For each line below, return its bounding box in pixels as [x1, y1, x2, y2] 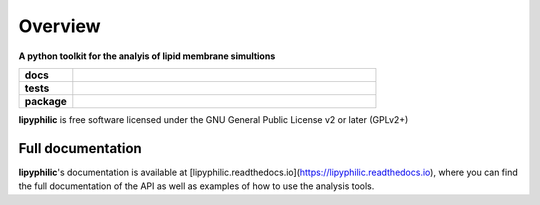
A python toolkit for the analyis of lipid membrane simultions [18, 50, 276, 62]
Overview [18, 15, 101, 37]
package [24, 94, 67, 108]
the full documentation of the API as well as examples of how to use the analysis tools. [18, 180, 375, 192]
